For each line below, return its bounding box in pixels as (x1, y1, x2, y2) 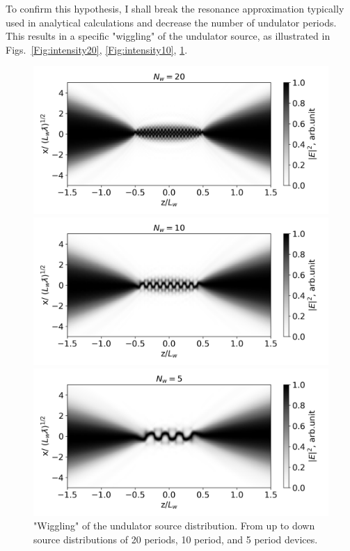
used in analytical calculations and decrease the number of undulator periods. (6, 15, 337, 29)
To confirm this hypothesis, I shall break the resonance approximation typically (6, 1, 344, 15)
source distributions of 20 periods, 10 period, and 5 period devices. (33, 531, 318, 546)
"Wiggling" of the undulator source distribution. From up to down (33, 518, 315, 533)
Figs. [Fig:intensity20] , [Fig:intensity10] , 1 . (6, 42, 188, 56)
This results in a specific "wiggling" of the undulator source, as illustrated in (6, 29, 331, 43)
